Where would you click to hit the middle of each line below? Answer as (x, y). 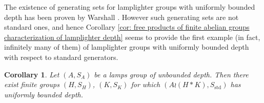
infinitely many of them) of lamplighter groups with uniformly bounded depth (127, 47)
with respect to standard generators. (61, 57)
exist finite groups (32, 84)
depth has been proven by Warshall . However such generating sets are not (121, 17)
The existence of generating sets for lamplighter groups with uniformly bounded (130, 7)
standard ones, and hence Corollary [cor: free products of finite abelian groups (127, 27)
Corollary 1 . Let (32, 74)
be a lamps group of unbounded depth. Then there (171, 74)
